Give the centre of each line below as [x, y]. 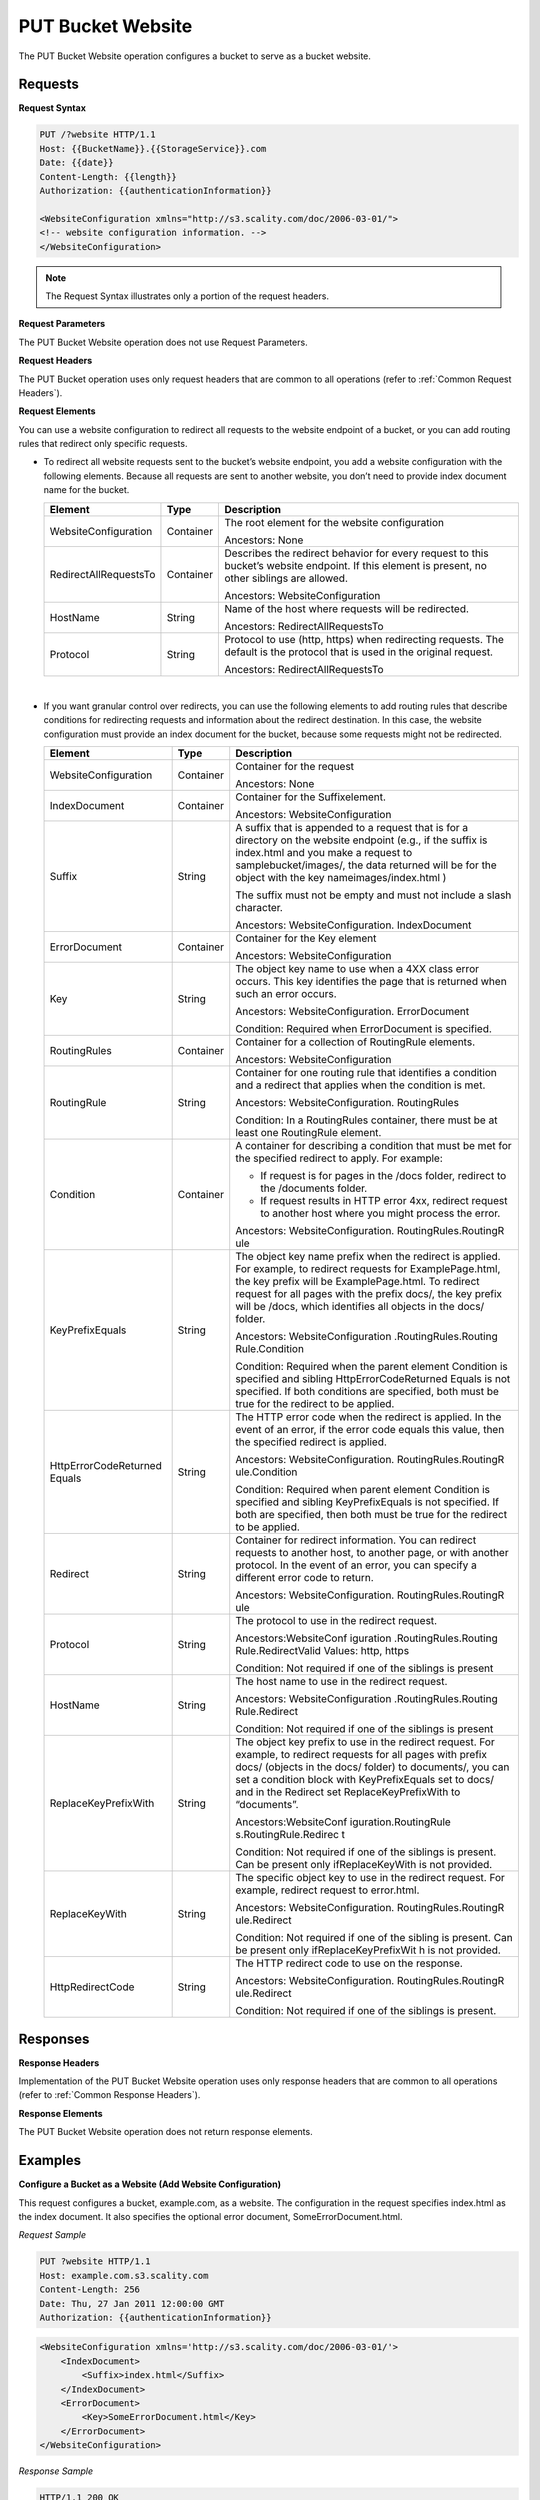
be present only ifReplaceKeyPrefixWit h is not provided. [368, 1950]
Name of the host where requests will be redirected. [347, 608]
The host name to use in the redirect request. [341, 1682]
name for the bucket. [86, 490]
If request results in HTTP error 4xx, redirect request [384, 1201]
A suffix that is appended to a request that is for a [352, 828]
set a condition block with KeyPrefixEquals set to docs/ [365, 1780]
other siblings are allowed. [286, 578]
